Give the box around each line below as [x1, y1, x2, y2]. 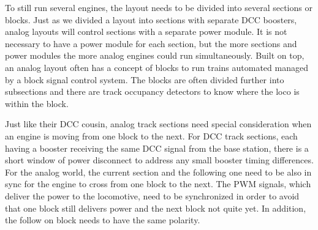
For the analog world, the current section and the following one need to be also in [5, 165, 312, 178]
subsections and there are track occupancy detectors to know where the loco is [5, 85, 300, 98]
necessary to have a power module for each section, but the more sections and [5, 37, 297, 50]
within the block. [5, 97, 69, 109]
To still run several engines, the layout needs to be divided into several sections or [5, 1, 312, 13]
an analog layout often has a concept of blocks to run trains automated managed [5, 61, 308, 73]
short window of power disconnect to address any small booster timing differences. [5, 154, 314, 166]
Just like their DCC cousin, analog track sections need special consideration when [5, 117, 312, 130]
